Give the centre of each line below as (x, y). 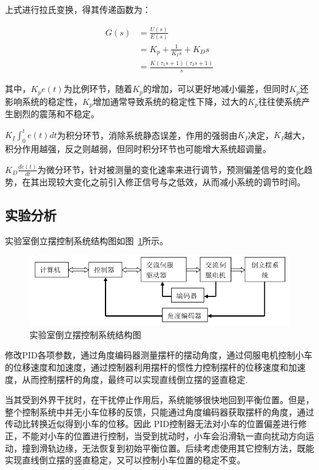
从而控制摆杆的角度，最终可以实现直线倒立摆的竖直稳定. (135, 379)
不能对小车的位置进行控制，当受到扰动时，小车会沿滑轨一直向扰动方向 (163, 435)
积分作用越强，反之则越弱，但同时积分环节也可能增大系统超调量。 (138, 148)
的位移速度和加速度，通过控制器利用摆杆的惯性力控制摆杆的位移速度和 (147, 367)
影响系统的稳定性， (44, 101)
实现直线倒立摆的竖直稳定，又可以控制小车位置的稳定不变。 (125, 460)
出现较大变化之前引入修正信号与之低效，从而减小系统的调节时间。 (172, 181)
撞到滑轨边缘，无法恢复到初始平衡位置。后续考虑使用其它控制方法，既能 (168, 448)
